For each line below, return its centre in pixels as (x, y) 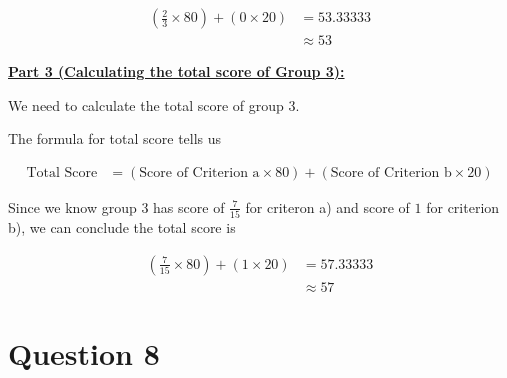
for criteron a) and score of (327, 206)
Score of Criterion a (199, 172)
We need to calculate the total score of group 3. (154, 104)
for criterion (463, 206)
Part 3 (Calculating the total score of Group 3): (176, 71)
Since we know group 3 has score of (116, 206)
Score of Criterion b (391, 172)
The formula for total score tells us (115, 138)
